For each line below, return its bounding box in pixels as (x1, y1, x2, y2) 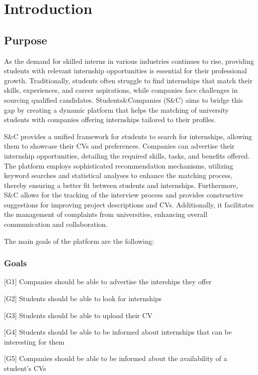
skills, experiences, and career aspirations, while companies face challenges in (4, 85, 238, 95)
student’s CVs (4, 363, 46, 374)
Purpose (4, 32, 47, 47)
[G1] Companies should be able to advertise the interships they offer (4, 276, 212, 287)
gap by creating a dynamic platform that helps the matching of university (4, 104, 229, 115)
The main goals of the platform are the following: (4, 235, 154, 246)
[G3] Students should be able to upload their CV (4, 310, 153, 320)
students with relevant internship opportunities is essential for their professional (4, 65, 247, 76)
